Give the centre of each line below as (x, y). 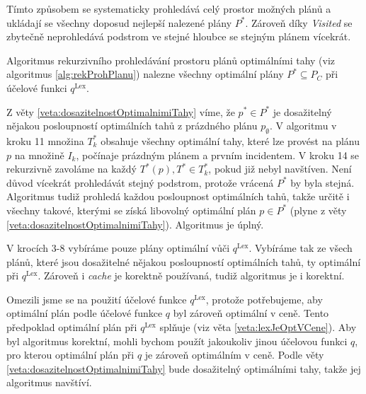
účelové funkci (37, 87)
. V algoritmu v (303, 126)
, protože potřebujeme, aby (264, 299)
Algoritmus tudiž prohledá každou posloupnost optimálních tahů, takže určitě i (178, 196)
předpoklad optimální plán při (72, 327)
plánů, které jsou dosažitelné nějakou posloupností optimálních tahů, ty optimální (184, 261)
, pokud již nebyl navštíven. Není (280, 169)
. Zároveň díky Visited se (299, 22)
